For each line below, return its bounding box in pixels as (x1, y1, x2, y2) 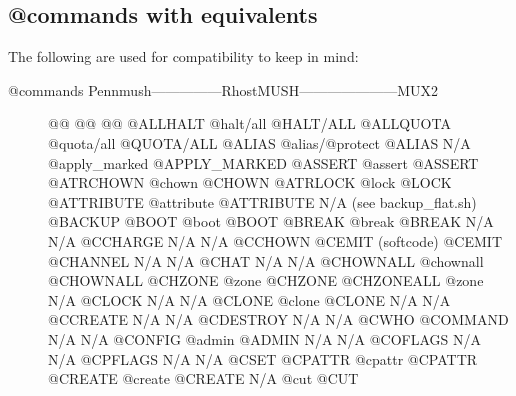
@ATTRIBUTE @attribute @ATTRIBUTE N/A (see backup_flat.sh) (48, 191, 477, 212)
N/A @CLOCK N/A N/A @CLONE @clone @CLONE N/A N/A (48, 289, 451, 310)
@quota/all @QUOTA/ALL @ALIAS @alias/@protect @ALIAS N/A (48, 132, 471, 153)
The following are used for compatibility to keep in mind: (8, 46, 359, 67)
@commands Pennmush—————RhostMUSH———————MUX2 (8, 79, 438, 100)
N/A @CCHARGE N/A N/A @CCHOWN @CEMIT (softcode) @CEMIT (48, 230, 502, 251)
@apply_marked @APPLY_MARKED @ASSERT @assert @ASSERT (48, 152, 479, 173)
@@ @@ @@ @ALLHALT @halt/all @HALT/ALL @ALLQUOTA (48, 113, 451, 134)
